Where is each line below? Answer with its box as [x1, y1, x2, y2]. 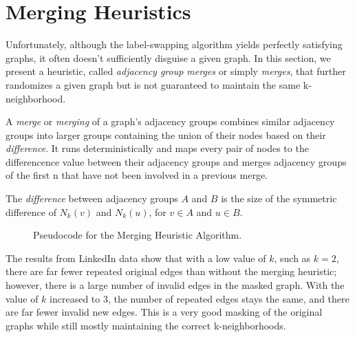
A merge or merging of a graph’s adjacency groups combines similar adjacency [6, 114, 335, 129]
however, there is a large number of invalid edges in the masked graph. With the [6, 278, 345, 292]
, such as [274, 250, 311, 265]
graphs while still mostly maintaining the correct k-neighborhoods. [6, 318, 286, 332]
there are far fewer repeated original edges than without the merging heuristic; [6, 264, 337, 279]
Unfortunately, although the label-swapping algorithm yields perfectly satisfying [6, 37, 343, 52]
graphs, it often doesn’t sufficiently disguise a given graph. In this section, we [6, 50, 331, 65]
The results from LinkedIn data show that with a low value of [6, 250, 266, 265]
